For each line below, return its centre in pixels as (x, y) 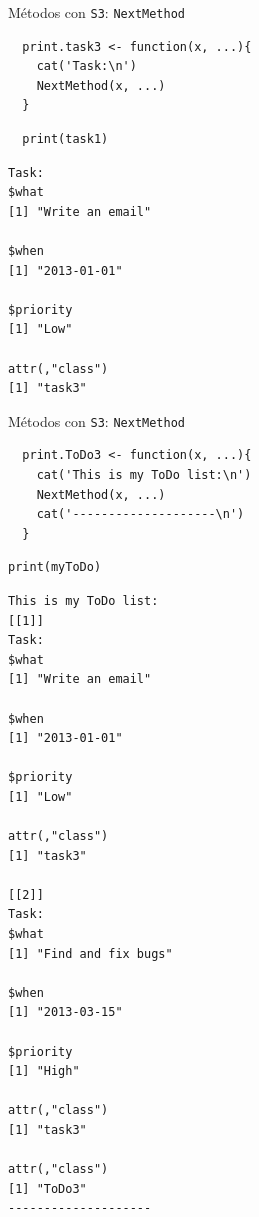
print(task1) (65, 139)
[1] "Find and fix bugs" (90, 953)
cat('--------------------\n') (140, 514)
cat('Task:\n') (86, 66)
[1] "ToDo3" (47, 1188)
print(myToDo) (55, 567)
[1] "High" (44, 1071)
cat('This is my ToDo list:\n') (144, 475)
